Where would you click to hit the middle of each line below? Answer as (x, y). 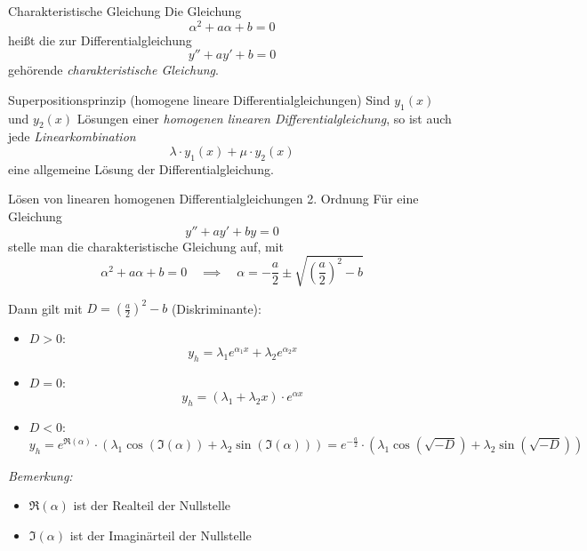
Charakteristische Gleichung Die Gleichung (125, 11)
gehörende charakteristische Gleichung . (113, 70)
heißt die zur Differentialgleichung (100, 40)
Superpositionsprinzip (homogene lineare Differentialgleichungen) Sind (199, 99)
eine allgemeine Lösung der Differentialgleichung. (141, 168)
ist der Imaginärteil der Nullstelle (161, 535)
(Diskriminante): (216, 308)
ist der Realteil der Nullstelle (152, 505)
